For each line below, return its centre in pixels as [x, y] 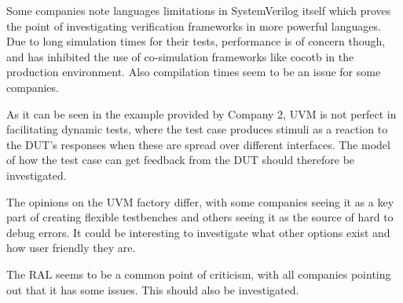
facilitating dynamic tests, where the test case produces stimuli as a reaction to [197, 129]
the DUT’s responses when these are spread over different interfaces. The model [198, 144]
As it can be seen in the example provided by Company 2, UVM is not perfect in [201, 113]
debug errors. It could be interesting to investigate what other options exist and [198, 232]
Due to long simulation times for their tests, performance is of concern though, [196, 41]
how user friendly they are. [71, 248]
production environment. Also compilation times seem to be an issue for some [194, 72]
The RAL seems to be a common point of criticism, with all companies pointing [199, 274]
